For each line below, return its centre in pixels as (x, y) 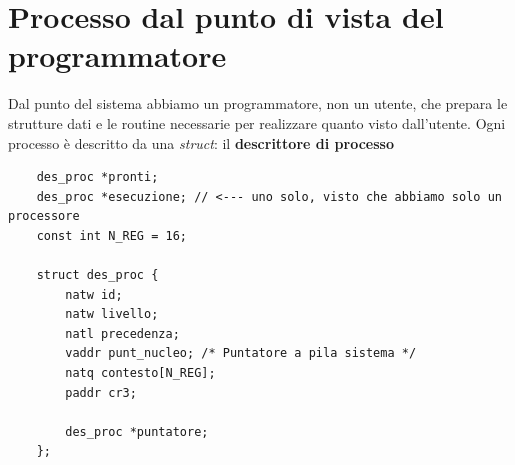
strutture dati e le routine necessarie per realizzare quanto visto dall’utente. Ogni (257, 122)
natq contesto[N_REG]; (140, 373)
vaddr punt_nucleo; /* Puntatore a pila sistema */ (241, 353)
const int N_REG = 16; (111, 235)
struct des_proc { (97, 275)
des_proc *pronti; (97, 177)
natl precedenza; (122, 333)
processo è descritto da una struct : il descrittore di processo (201, 142)
